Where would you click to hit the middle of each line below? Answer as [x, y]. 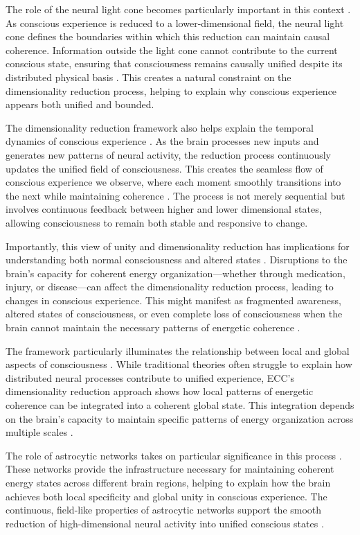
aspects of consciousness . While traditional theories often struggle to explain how [179, 364]
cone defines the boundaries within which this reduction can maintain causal [168, 36]
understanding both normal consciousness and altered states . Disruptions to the [177, 260]
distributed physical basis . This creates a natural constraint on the [148, 77]
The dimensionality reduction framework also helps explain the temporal [160, 127]
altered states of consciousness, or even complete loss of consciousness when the [174, 314]
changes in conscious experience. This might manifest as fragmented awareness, [173, 300]
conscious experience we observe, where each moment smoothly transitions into [173, 182]
